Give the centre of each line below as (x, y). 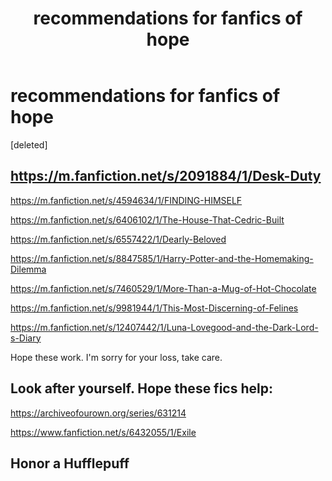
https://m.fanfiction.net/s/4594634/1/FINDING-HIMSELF (126, 200)
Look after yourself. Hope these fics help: (141, 388)
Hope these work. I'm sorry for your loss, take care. (116, 357)
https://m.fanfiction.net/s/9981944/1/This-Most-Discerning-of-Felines (154, 308)
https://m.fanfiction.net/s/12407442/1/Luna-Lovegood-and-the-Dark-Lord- (164, 327)
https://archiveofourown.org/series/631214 (98, 413)
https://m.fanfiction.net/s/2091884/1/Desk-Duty (166, 176)
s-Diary (26, 338)
